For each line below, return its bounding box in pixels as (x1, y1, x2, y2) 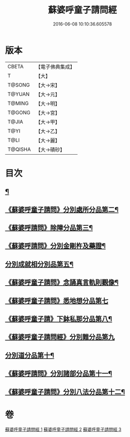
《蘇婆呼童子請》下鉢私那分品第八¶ (5, 315, 112, 323)
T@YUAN (7, 90, 30, 97)
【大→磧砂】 (35, 146, 65, 153)
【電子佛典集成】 (35, 63, 75, 70)
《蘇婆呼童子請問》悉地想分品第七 (5, 297, 108, 305)
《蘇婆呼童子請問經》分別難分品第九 (5, 333, 115, 341)
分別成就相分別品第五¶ (5, 260, 74, 268)
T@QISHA (7, 146, 31, 153)
